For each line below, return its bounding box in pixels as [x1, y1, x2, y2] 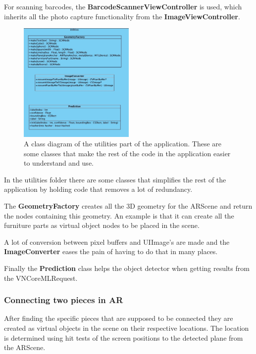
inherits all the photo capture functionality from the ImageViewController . [4, 11, 240, 21]
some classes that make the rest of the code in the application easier [24, 148, 231, 158]
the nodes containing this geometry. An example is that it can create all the [4, 210, 234, 221]
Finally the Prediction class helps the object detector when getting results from [4, 263, 250, 273]
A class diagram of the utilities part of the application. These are [24, 138, 222, 149]
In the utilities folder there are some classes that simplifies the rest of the [4, 174, 226, 184]
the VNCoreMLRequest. [4, 272, 78, 283]
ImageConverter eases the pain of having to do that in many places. [4, 246, 218, 257]
